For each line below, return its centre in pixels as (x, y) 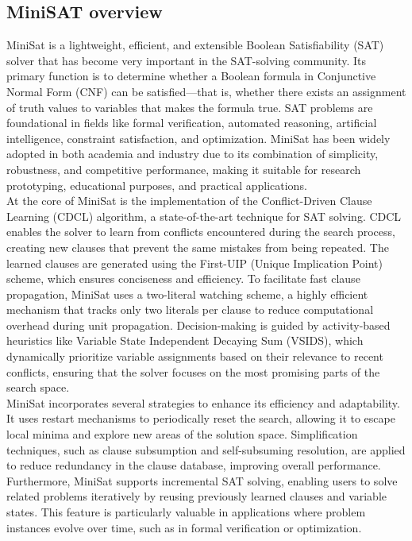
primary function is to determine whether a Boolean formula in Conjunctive (191, 76)
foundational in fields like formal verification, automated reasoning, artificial (192, 123)
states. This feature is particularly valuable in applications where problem (186, 512)
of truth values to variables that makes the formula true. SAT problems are (190, 107)
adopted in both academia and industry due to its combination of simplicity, (193, 154)
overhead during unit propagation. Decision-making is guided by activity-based (198, 325)
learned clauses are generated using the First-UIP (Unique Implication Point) (194, 263)
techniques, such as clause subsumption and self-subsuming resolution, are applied (206, 449)
